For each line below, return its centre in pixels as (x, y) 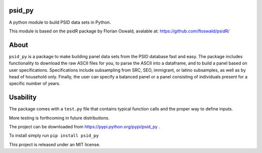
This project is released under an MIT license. (55, 144)
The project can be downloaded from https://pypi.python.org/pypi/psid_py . (84, 127)
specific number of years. (35, 84)
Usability (23, 98)
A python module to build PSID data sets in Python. (60, 22)
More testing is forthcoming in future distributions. (59, 118)
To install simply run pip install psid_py (54, 136)
